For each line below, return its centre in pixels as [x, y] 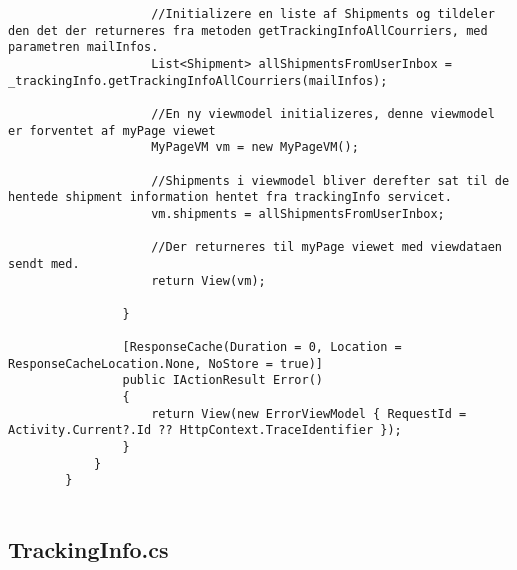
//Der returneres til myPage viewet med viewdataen [326, 247]
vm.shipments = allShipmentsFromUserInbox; [298, 213]
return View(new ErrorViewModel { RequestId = [309, 413]
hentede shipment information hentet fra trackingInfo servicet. [230, 197]
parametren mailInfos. [83, 47]
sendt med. [44, 263]
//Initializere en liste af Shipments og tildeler [323, 14]
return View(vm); [208, 280]
